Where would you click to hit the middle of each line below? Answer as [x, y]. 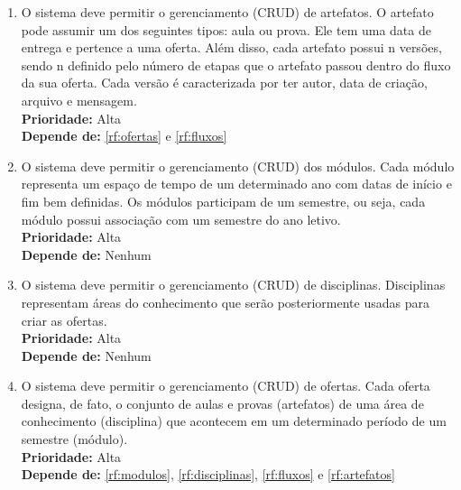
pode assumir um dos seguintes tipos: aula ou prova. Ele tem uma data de [226, 29]
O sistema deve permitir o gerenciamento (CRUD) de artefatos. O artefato [227, 12]
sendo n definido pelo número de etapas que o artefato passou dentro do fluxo [236, 65]
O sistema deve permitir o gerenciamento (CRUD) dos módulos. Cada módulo [238, 166]
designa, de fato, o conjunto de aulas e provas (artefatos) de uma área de [222, 403]
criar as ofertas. [64, 320]
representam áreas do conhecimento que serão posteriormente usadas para [225, 302]
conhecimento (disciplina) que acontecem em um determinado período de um [234, 421]
